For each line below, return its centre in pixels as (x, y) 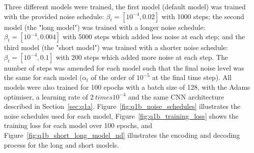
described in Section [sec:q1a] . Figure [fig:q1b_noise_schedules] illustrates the (122, 106)
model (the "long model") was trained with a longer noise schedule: (105, 27)
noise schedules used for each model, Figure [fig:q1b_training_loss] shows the (121, 115)
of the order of (113, 77)
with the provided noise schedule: (54, 16)
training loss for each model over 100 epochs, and (78, 125)
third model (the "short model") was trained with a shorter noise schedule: (116, 47)
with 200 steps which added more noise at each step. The (142, 57)
